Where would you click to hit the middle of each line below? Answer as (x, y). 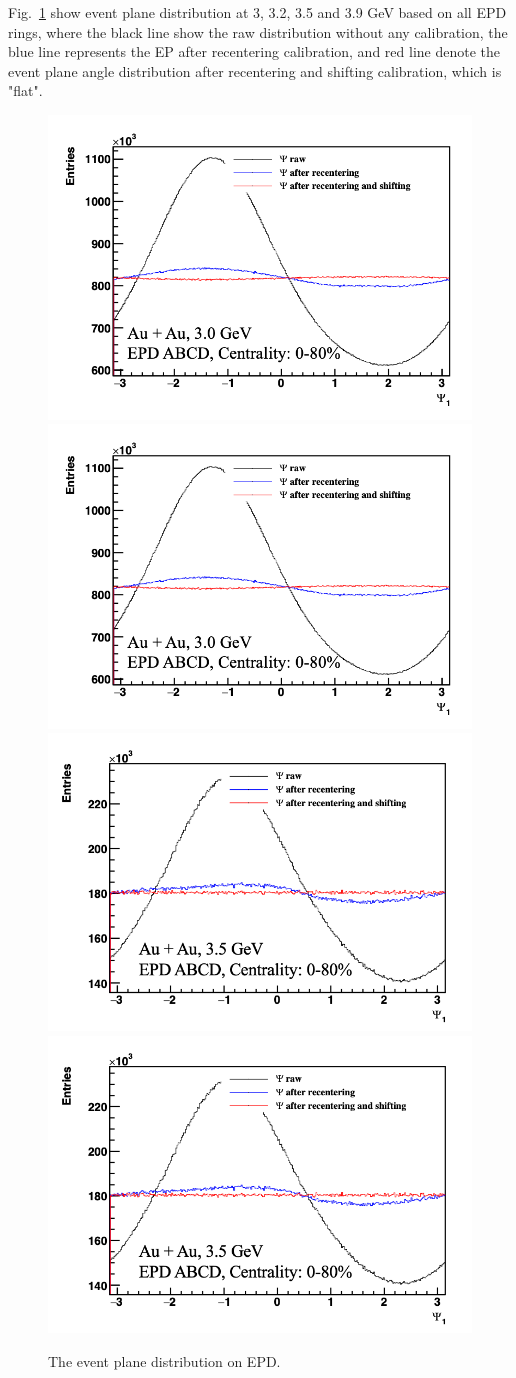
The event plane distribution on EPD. (164, 1360)
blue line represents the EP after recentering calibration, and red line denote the (254, 51)
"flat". (25, 90)
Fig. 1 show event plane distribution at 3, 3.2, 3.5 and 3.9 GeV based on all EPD (257, 12)
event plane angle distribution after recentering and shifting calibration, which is (255, 70)
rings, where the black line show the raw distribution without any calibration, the (258, 31)
